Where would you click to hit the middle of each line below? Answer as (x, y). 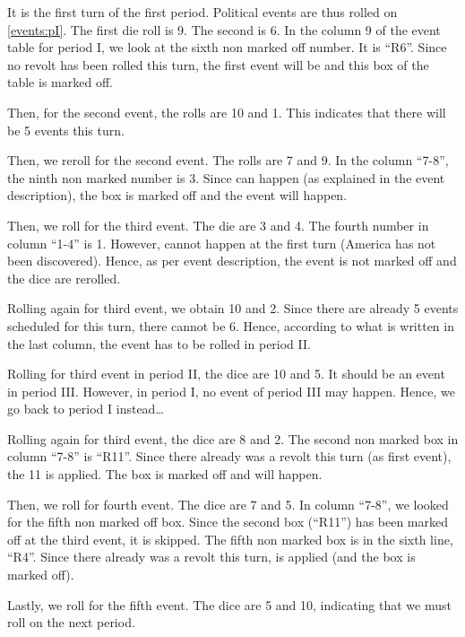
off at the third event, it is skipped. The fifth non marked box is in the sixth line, (230, 539)
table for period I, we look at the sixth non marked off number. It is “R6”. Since (227, 47)
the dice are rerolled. (64, 278)
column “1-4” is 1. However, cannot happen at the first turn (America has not (222, 243)
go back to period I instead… (86, 409)
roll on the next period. (71, 622)
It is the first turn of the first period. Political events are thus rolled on (202, 12)
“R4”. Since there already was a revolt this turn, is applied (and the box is (211, 557)
